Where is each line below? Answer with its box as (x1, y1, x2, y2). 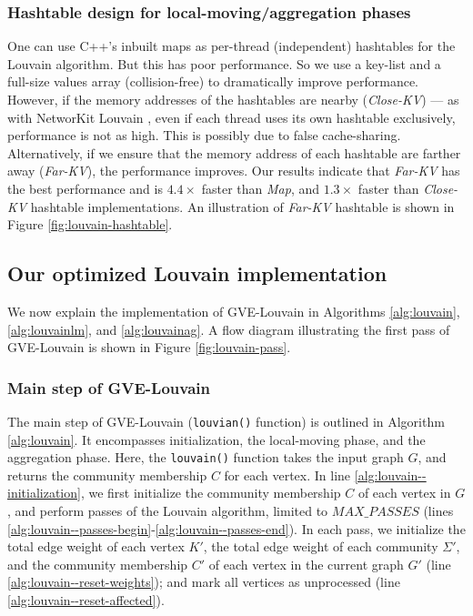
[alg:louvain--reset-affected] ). (7, 591, 165, 610)
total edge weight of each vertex (7, 537, 185, 556)
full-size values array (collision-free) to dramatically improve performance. (7, 72, 419, 91)
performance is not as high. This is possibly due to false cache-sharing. (7, 126, 401, 145)
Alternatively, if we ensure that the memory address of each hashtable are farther (7, 143, 461, 162)
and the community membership (7, 554, 188, 573)
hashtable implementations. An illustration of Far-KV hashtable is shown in (30, 197, 455, 216)
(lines (423, 501, 454, 520)
